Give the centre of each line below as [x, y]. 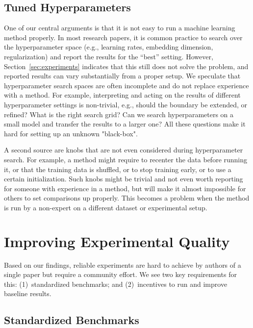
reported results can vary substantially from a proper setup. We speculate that [122, 76]
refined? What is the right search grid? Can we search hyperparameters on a [119, 114]
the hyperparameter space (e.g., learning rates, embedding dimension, [109, 47]
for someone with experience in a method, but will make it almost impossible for [125, 188]
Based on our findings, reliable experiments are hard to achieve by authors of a [123, 265]
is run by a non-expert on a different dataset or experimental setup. [106, 207]
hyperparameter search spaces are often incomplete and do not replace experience [126, 85]
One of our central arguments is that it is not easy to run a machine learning [120, 28]
